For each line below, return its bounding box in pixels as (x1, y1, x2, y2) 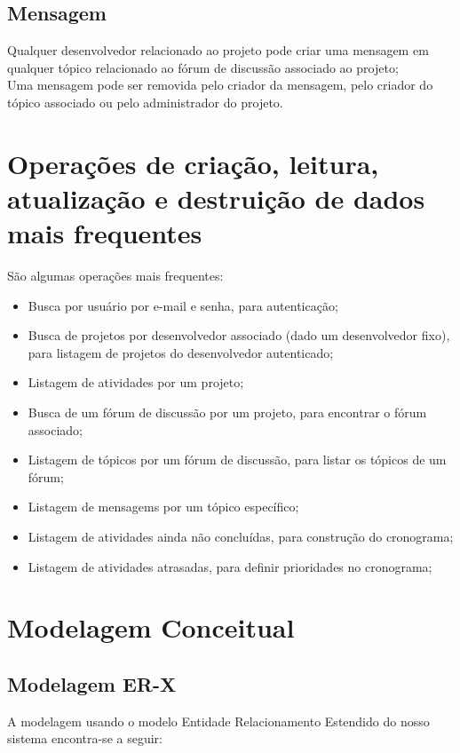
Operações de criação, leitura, (7, 145, 379, 181)
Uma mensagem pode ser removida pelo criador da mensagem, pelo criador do (7, 75, 433, 94)
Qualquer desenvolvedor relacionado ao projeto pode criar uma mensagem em (7, 41, 429, 59)
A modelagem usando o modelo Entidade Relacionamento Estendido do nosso (7, 711, 430, 730)
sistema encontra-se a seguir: (7, 729, 163, 748)
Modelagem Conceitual (7, 609, 295, 646)
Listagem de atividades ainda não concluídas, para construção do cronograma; (28, 527, 454, 546)
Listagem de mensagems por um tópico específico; (28, 497, 299, 516)
